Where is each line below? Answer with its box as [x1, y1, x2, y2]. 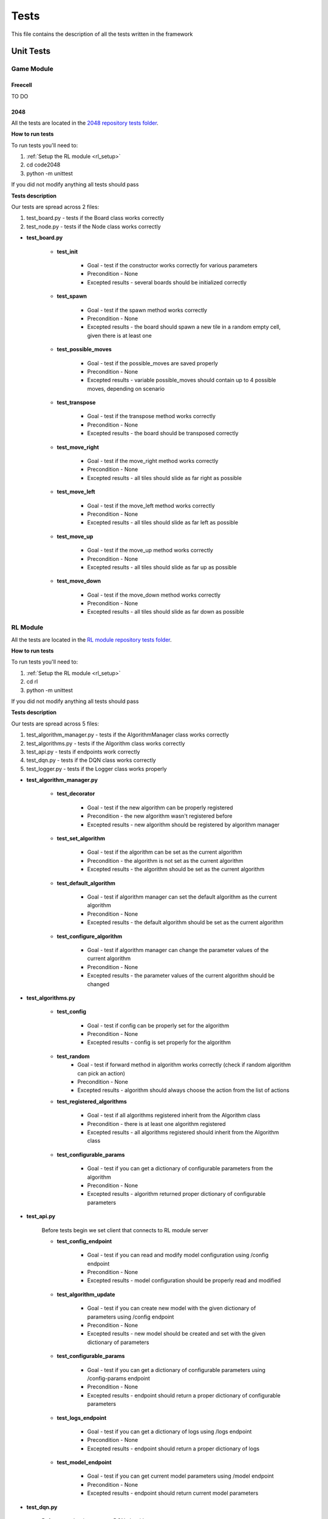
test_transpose [56, 399, 96, 406]
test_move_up [56, 532, 94, 540]
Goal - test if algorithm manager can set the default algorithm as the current [87, 893, 278, 900]
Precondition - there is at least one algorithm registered [87, 1120, 226, 1127]
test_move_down [56, 577, 101, 585]
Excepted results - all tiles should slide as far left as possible [87, 519, 239, 526]
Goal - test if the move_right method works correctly [87, 458, 219, 465]
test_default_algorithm [56, 879, 115, 886]
